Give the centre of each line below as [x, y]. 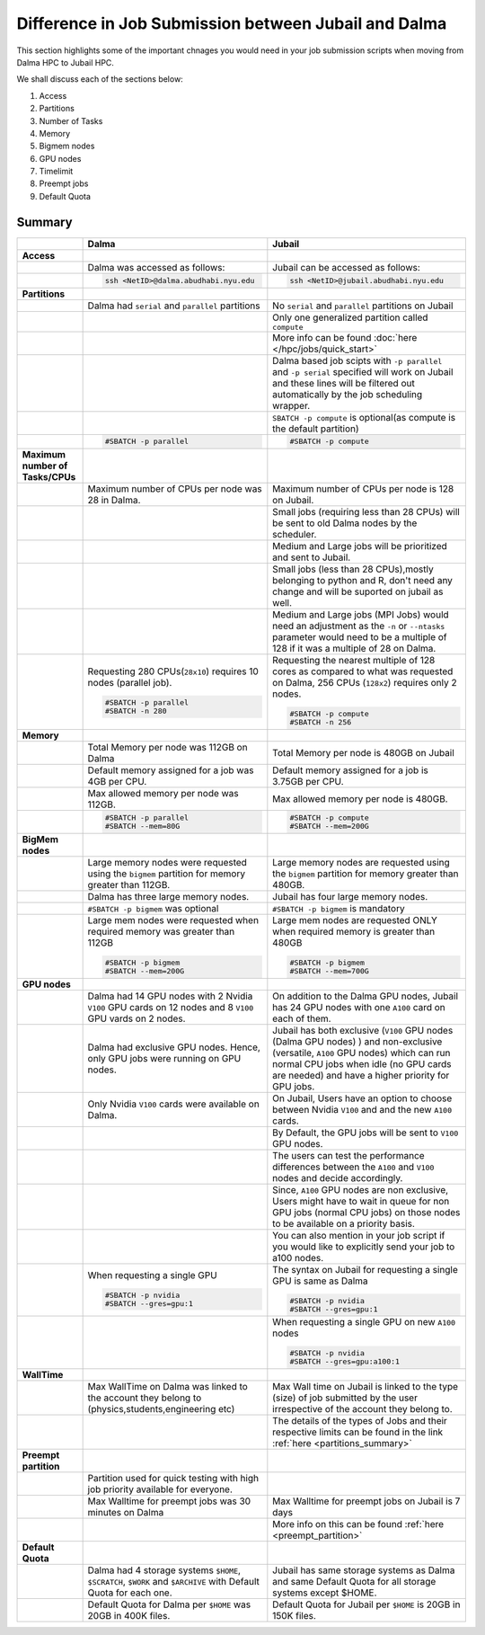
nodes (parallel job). [130, 683]
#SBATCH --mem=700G [330, 971]
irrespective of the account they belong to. [362, 1409]
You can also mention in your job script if [359, 1235]
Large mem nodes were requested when [173, 920]
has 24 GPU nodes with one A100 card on [359, 1007]
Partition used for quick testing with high [173, 1479]
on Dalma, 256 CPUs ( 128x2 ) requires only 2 [365, 683]
